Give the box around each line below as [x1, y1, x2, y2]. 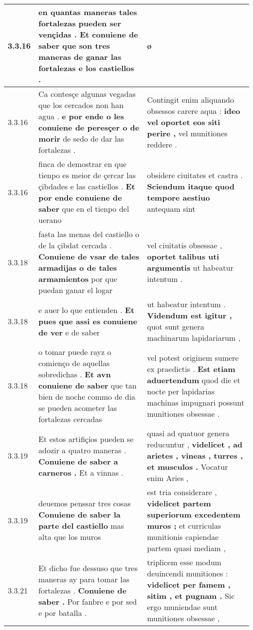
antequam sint [147, 203, 196, 214]
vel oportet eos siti [147, 116, 220, 128]
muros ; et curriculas [147, 520, 221, 531]
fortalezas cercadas [38, 413, 102, 425]
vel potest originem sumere [147, 352, 239, 363]
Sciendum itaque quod [147, 181, 235, 192]
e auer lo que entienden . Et [38, 304, 135, 315]
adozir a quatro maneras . [38, 444, 126, 456]
